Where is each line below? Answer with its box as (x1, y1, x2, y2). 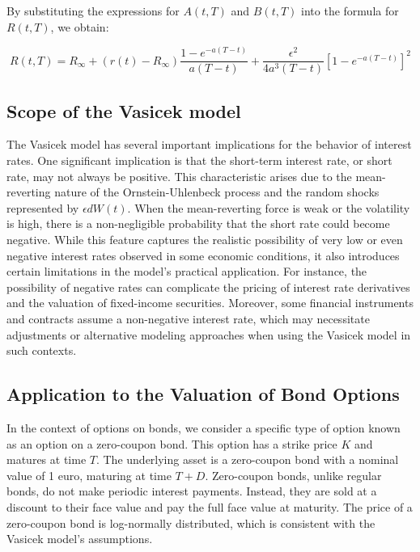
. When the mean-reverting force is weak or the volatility (127, 199, 410, 216)
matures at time (6, 451, 87, 468)
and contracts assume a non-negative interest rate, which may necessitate (6, 310, 370, 327)
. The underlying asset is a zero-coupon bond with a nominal (95, 451, 399, 468)
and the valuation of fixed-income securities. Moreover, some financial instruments (6, 294, 414, 311)
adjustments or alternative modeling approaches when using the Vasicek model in (6, 326, 411, 343)
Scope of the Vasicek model (6, 98, 241, 123)
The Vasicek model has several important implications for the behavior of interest (6, 136, 412, 153)
